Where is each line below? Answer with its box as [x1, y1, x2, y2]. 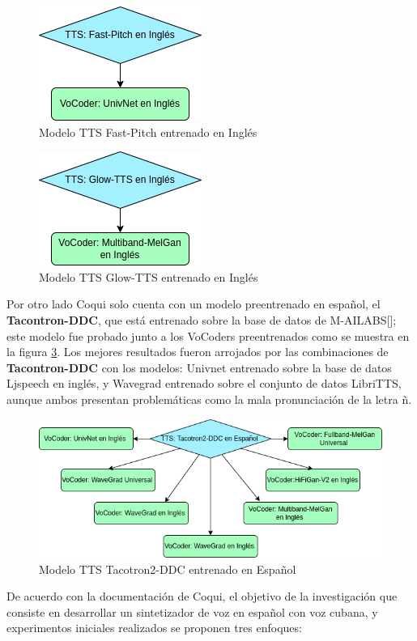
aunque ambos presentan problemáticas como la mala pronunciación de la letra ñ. [6, 390, 412, 407]
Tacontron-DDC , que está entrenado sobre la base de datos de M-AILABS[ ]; [6, 311, 397, 328]
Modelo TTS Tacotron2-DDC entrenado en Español [39, 560, 296, 577]
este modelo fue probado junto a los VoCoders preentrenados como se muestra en [6, 327, 410, 344]
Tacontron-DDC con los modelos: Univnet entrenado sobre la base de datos [6, 359, 392, 376]
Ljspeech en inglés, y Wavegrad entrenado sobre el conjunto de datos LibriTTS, [6, 375, 402, 392]
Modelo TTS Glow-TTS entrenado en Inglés [39, 268, 258, 285]
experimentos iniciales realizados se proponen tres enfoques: [6, 619, 302, 636]
